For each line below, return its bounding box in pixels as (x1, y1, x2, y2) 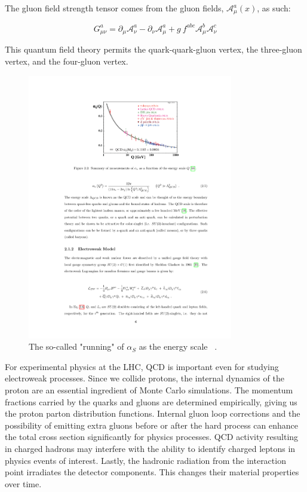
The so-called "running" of (29, 340, 124, 353)
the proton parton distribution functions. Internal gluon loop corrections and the (5, 407, 300, 420)
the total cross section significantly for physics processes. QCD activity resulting (5, 430, 299, 443)
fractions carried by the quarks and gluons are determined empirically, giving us (5, 395, 297, 408)
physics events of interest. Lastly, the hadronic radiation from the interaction (5, 454, 286, 466)
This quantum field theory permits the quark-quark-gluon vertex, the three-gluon (5, 43, 302, 56)
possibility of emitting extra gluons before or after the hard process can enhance (5, 418, 299, 431)
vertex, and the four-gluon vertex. (5, 55, 128, 67)
